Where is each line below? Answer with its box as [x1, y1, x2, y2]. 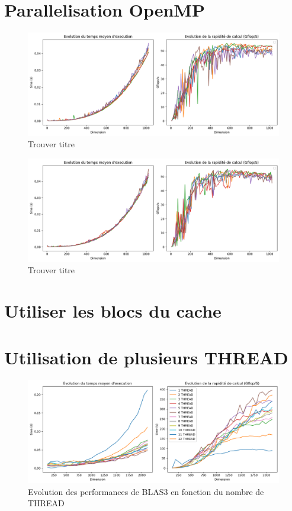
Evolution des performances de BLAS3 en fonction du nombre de [28, 485, 264, 497]
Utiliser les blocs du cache [4, 299, 222, 323]
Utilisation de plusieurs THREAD [4, 345, 288, 369]
